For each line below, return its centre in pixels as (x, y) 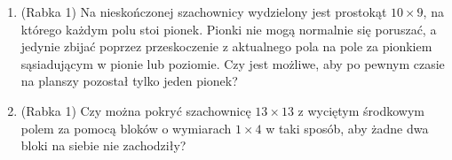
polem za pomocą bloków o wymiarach (126, 128)
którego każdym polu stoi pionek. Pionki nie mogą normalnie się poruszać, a (229, 29)
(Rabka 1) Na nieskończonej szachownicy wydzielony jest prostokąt (204, 11)
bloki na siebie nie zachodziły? (103, 145)
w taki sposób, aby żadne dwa (347, 128)
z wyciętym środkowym (361, 110)
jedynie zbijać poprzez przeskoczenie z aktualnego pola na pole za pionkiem (226, 46)
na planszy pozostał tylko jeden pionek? (129, 81)
